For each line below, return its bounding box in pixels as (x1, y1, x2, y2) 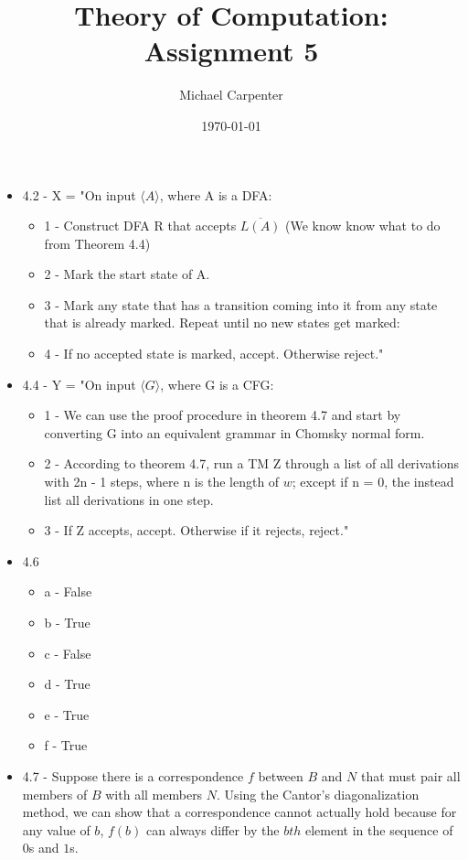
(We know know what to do (285, 216, 441, 235)
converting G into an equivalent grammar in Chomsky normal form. (44, 423, 425, 442)
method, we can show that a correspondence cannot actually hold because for (22, 802, 457, 822)
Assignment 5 (144, 32, 319, 70)
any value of (22, 820, 90, 839)
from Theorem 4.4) (44, 233, 151, 253)
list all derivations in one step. (44, 489, 214, 509)
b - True (44, 613, 90, 631)
